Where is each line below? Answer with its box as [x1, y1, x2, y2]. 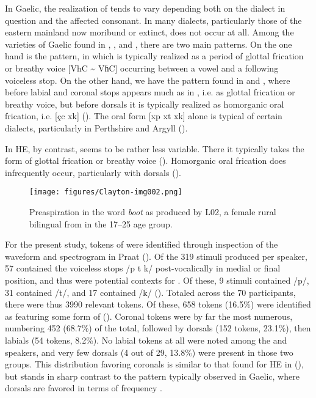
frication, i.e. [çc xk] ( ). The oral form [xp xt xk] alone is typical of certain [5, 109, 282, 122]
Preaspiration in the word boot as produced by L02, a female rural [29, 205, 276, 218]
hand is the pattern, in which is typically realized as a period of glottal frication [5, 50, 304, 62]
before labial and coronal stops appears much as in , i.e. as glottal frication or [5, 86, 295, 98]
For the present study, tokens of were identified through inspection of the [5, 238, 278, 251]
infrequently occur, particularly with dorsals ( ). [5, 166, 181, 179]
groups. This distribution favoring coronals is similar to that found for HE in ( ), [5, 358, 304, 370]
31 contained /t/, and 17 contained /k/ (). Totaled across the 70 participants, [5, 286, 296, 298]
